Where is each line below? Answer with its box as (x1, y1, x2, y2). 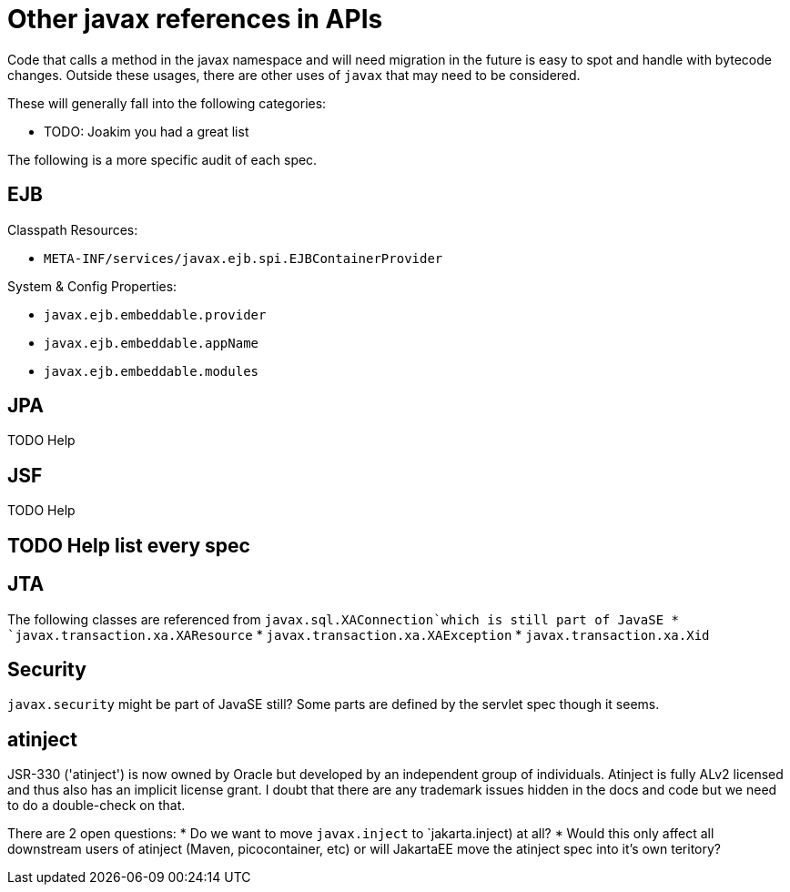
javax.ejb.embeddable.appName (44, 335, 259, 350)
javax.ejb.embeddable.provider (44, 307, 267, 322)
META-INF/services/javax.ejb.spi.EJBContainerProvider (44, 250, 443, 266)
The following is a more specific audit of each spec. (7, 151, 318, 167)
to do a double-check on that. (7, 797, 186, 814)
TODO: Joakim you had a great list (44, 123, 249, 139)
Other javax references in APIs (7, 4, 383, 35)
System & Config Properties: (7, 278, 177, 294)
